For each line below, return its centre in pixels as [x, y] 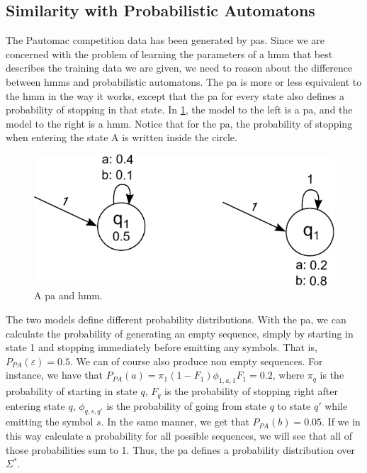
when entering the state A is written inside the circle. [122, 137]
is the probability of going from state [186, 405]
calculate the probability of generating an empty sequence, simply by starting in [180, 333]
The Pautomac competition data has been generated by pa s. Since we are [165, 40]
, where [288, 375]
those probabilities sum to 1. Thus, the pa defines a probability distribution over [181, 449]
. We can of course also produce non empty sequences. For [197, 361]
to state [294, 405]
